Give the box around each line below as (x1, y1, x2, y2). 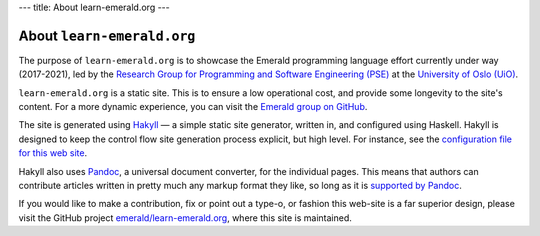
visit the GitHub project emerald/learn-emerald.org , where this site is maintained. (18, 211, 352, 224)
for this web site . (18, 147, 88, 159)
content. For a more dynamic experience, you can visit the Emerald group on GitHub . (18, 101, 368, 113)
